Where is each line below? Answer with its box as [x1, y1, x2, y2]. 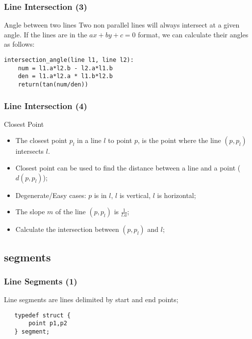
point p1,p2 [28, 320, 67, 327]
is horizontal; [157, 190, 196, 200]
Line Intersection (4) [4, 99, 87, 112]
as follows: [4, 39, 35, 49]
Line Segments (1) [4, 275, 77, 287]
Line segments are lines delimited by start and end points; [4, 294, 178, 305]
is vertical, [119, 190, 151, 200]
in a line [77, 135, 101, 145]
